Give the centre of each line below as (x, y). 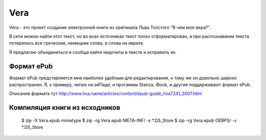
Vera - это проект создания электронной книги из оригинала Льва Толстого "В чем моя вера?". (110, 27)
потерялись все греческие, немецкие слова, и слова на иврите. (77, 43)
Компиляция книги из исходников (65, 108)
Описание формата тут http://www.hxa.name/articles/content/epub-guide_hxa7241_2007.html (105, 93)
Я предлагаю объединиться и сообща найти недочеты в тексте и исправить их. (93, 52)
